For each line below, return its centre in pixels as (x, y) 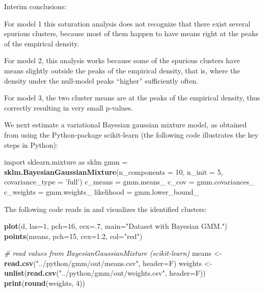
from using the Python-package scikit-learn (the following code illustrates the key (131, 134)
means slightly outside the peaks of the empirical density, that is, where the (122, 70)
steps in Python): (31, 144)
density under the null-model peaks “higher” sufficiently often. (101, 80)
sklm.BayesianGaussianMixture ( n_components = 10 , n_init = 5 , (114, 171)
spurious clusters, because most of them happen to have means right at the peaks (131, 33)
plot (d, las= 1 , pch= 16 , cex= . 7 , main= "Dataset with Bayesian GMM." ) (116, 226)
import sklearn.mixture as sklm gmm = (66, 162)
